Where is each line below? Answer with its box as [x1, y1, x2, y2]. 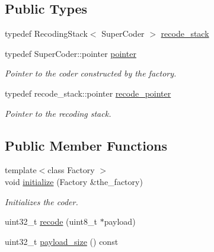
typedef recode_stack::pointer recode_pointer [5, 87, 171, 99]
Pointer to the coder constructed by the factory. [5, 67, 177, 79]
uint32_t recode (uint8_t [5, 215, 98, 228]
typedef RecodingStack [5, 27, 88, 40]
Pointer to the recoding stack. [5, 107, 111, 119]
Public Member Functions [5, 136, 167, 154]
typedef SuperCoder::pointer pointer [5, 47, 136, 59]
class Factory [47, 164, 95, 176]
